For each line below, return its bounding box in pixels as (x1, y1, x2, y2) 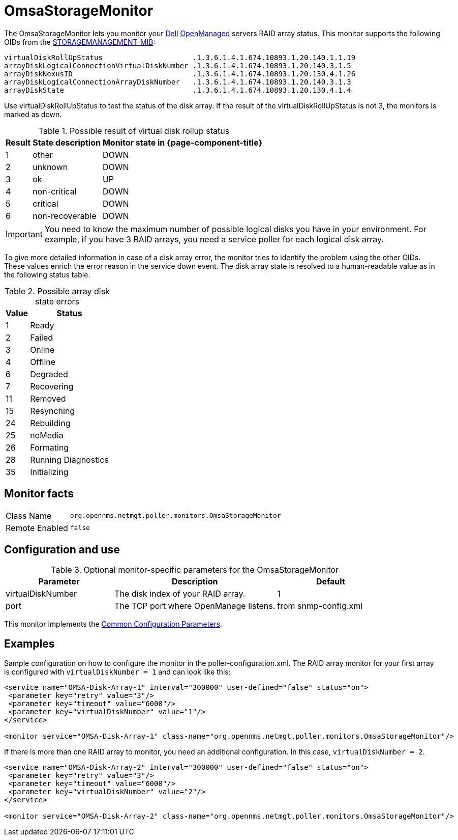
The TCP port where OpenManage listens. (114, 601, 276, 611)
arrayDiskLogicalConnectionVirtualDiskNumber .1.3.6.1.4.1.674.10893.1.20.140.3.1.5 (4, 61, 351, 70)
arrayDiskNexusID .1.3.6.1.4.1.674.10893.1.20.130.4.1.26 (4, 69, 356, 78)
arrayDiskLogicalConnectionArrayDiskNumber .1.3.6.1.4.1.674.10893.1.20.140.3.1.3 (4, 77, 351, 86)
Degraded (30, 369, 68, 379)
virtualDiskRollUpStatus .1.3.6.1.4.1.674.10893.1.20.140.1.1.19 (4, 53, 356, 62)
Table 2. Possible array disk (4, 286, 110, 296)
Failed (30, 332, 53, 343)
